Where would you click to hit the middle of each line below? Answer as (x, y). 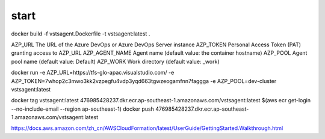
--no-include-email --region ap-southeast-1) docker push (83, 109)
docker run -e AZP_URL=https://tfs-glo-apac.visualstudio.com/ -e (93, 73)
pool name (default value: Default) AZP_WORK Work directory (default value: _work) (115, 61)
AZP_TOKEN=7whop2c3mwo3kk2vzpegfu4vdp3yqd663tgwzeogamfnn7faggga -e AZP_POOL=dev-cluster (144, 81)
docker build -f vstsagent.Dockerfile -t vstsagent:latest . (81, 34)
